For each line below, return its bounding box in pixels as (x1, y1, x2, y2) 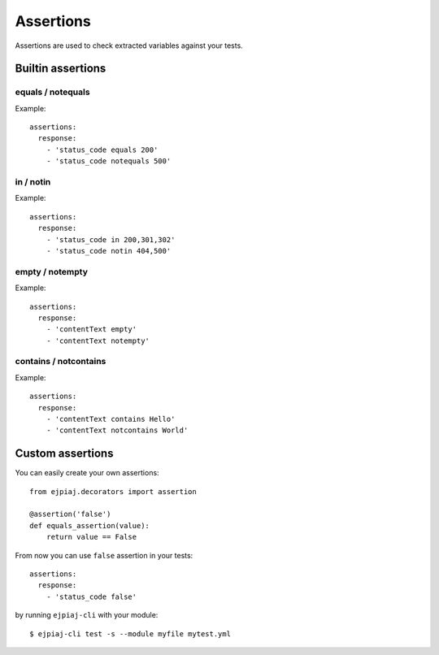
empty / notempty (15, 266, 89, 277)
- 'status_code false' (46, 592, 137, 601)
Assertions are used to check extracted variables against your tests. (15, 41, 243, 50)
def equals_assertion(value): (29, 521, 150, 530)
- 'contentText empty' (46, 325, 137, 334)
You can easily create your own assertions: (15, 468, 159, 478)
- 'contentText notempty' (46, 336, 150, 345)
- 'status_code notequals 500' (46, 157, 172, 166)
